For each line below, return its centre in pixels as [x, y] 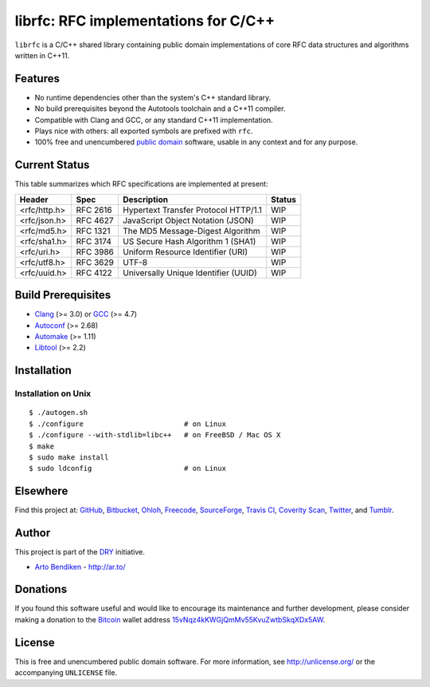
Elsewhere [41, 491]
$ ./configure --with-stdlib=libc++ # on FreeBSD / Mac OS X [155, 435]
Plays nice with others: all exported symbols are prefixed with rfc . [144, 131]
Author [33, 533]
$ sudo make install [69, 457]
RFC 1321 [93, 231]
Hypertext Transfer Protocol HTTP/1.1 [192, 210]
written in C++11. [42, 55]
